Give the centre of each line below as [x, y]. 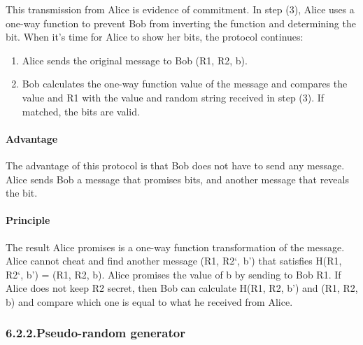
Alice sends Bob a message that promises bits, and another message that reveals [177, 179]
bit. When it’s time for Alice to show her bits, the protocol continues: [155, 37]
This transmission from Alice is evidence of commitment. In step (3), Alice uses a [180, 9]
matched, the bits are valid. [81, 111]
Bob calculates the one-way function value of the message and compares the [185, 84]
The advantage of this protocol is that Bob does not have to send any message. [175, 165]
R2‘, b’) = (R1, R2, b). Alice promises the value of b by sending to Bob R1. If [173, 274]
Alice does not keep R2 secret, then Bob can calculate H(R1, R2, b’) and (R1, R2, [182, 288]
